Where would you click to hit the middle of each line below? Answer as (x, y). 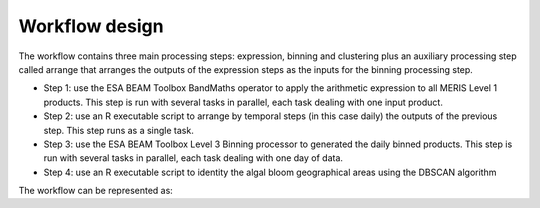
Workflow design (91, 26)
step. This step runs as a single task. (118, 130)
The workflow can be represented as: (96, 191)
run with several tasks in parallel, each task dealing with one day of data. (193, 158)
